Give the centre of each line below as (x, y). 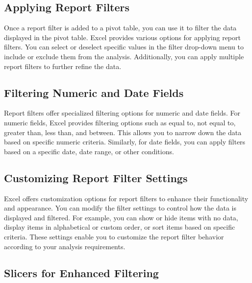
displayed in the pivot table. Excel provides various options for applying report (122, 37)
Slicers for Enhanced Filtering (81, 272)
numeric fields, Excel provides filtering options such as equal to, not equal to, (120, 122)
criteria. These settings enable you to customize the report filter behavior (114, 236)
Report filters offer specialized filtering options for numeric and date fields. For (122, 113)
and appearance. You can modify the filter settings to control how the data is (120, 208)
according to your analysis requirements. (65, 246)
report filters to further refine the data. (63, 66)
